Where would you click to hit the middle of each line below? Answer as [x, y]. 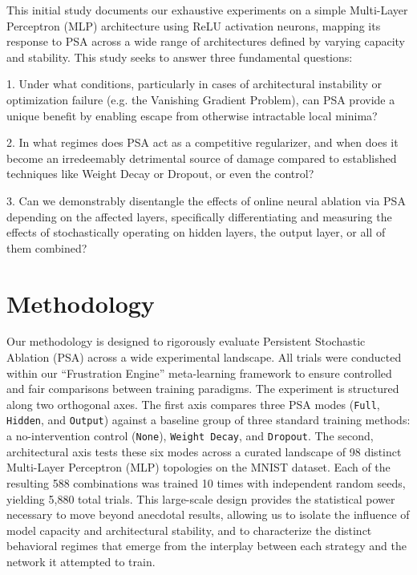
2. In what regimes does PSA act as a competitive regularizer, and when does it [202, 142]
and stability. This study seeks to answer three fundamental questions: [180, 57]
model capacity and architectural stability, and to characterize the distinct [189, 530]
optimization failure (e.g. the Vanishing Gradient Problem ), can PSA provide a [201, 99]
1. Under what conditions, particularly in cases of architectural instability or [194, 84]
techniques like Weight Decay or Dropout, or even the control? [160, 174]
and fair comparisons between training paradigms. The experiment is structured [203, 389]
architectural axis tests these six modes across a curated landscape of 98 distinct [204, 451]
